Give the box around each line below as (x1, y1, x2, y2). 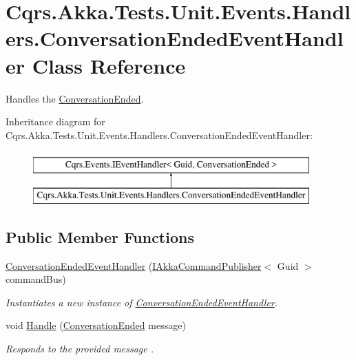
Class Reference (32, 51, 186, 79)
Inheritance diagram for (6, 114, 105, 129)
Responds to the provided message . (6, 341, 154, 356)
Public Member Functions (6, 226, 194, 247)
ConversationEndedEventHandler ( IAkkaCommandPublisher (6, 258, 262, 273)
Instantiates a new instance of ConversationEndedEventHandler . (6, 295, 278, 309)
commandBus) (6, 272, 66, 286)
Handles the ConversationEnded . (6, 91, 144, 105)
